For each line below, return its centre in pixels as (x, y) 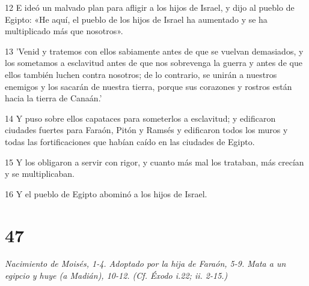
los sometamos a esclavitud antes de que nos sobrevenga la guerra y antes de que (154, 63)
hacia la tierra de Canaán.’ (54, 98)
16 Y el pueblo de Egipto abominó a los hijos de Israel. (106, 193)
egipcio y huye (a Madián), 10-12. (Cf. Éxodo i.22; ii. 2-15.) (116, 276)
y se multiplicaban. (40, 174)
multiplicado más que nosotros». (64, 31)
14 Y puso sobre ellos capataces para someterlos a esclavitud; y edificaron (140, 118)
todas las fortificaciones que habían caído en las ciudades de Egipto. (130, 141)
